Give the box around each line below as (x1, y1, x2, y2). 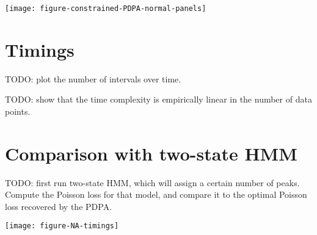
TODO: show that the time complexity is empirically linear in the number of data (5, 93, 312, 106)
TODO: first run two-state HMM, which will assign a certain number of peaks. (5, 176, 300, 189)
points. (5, 104, 31, 117)
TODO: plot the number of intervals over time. (5, 72, 181, 85)
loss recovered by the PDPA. (5, 200, 112, 212)
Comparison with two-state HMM (5, 140, 297, 165)
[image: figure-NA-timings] (5, 222, 119, 231)
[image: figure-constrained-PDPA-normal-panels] (5, 4, 206, 13)
